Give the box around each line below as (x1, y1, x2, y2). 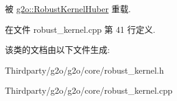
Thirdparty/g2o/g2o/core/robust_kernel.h (5, 63, 164, 76)
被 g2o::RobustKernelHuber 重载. (5, 2, 131, 15)
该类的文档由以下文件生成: (5, 43, 110, 56)
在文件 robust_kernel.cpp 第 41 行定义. (5, 23, 156, 35)
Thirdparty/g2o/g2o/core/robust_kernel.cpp (5, 84, 173, 97)
